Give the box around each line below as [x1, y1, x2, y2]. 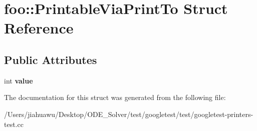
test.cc [4, 118, 24, 129]
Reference [4, 17, 74, 38]
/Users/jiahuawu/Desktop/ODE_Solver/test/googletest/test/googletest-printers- [4, 108, 253, 119]
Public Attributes [4, 51, 97, 67]
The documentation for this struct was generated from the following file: [4, 92, 226, 102]
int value [4, 75, 33, 85]
